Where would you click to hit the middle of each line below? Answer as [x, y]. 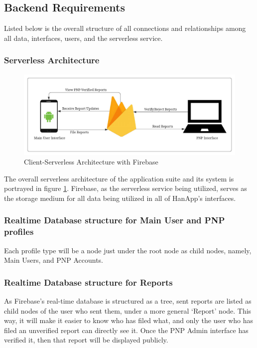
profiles [19, 232]
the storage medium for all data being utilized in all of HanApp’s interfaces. [120, 198]
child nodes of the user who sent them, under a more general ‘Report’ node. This [128, 310]
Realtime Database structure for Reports [88, 282]
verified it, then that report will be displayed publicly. [86, 340]
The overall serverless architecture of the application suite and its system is [119, 178]
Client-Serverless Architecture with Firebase [91, 162]
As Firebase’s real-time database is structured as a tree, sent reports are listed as [128, 301]
